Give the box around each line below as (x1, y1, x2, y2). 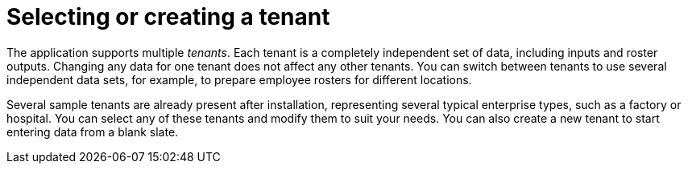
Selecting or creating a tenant (6, 3, 330, 30)
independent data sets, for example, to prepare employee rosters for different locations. (6, 72, 472, 87)
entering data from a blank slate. (6, 124, 179, 139)
